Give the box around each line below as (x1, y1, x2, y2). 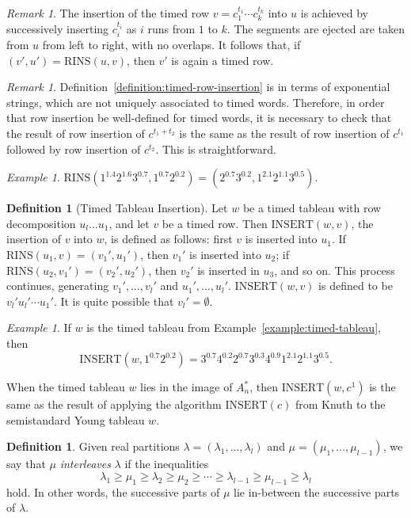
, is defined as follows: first (104, 230, 233, 247)
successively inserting (6, 20, 109, 36)
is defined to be (318, 277, 393, 294)
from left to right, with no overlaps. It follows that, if (42, 36, 301, 53)
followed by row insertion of (6, 140, 141, 157)
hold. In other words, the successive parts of (6, 483, 220, 500)
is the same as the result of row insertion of (179, 124, 390, 141)
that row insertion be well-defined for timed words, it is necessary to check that (6, 109, 392, 126)
